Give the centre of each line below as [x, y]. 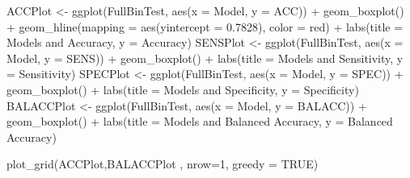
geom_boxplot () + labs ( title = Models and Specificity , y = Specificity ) [183, 89]
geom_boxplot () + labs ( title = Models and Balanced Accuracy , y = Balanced [200, 121]
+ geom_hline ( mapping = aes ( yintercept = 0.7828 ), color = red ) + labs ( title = [205, 26]
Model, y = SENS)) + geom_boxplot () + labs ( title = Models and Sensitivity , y [205, 58]
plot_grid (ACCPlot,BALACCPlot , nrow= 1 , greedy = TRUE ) [163, 164]
